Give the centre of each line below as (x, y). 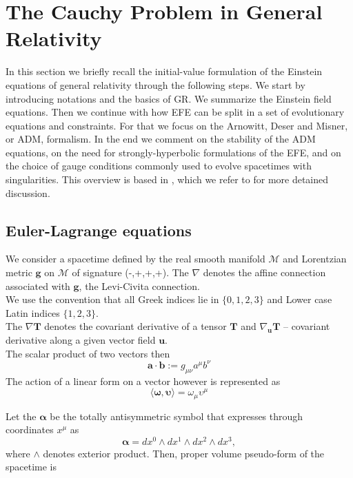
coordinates (30, 429)
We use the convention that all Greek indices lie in (112, 299)
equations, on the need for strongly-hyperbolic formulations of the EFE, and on (173, 152)
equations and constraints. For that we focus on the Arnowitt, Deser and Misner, (177, 125)
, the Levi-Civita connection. (139, 285)
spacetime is (31, 467)
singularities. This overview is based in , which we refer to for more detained (167, 179)
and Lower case (300, 299)
